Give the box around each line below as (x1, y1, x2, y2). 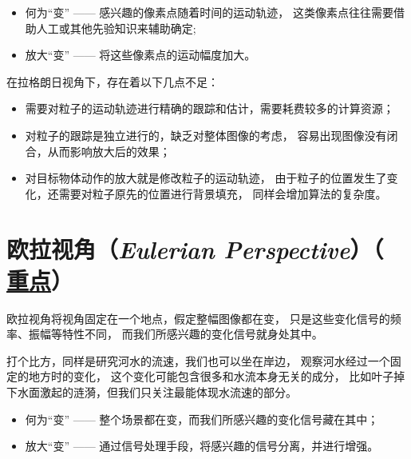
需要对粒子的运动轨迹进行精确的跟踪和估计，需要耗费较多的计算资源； (25, 100, 394, 117)
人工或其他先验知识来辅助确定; (36, 19, 196, 36)
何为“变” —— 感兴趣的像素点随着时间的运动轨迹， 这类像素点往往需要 (25, 4, 393, 20)
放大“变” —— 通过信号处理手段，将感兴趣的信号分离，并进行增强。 (25, 437, 379, 454)
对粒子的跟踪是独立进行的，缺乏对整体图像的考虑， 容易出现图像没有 (25, 126, 387, 143)
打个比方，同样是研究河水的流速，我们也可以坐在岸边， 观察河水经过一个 (6, 352, 390, 369)
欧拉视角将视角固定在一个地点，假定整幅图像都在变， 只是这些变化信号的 (6, 309, 390, 326)
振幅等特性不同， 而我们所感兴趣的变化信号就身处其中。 (28, 325, 323, 342)
